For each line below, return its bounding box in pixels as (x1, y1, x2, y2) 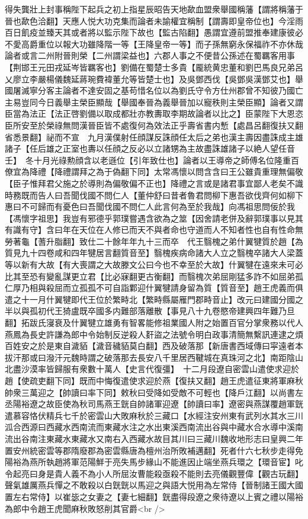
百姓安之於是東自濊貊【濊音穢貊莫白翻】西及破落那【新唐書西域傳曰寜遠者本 (5, 339, 303, 352)
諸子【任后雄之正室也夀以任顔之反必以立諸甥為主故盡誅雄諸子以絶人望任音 (5, 142, 295, 155)
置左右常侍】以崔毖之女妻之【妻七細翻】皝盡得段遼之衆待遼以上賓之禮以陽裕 (5, 490, 303, 502)
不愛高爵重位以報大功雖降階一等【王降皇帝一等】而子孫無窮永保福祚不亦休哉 (5, 37, 303, 50)
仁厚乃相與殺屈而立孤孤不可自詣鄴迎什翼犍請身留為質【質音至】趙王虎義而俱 (5, 281, 303, 294)
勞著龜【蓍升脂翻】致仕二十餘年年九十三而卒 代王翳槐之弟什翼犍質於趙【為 (5, 235, 303, 247)
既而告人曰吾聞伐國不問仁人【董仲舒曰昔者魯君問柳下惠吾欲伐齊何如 (21, 188, 287, 201)
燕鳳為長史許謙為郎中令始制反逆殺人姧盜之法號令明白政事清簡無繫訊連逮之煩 (5, 328, 303, 340)
